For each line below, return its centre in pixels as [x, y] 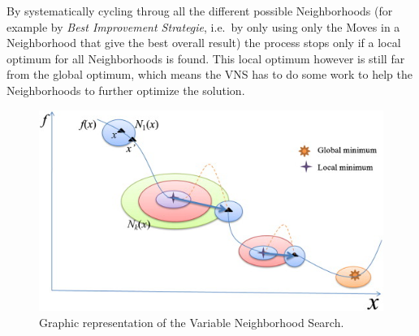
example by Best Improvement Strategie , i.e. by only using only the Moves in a [203, 26]
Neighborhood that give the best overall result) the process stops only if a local [204, 43]
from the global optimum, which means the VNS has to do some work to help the [209, 74]
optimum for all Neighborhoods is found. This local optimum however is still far [206, 58]
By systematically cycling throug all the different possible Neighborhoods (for [200, 11]
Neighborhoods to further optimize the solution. [126, 90]
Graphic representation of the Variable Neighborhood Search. [192, 322]
